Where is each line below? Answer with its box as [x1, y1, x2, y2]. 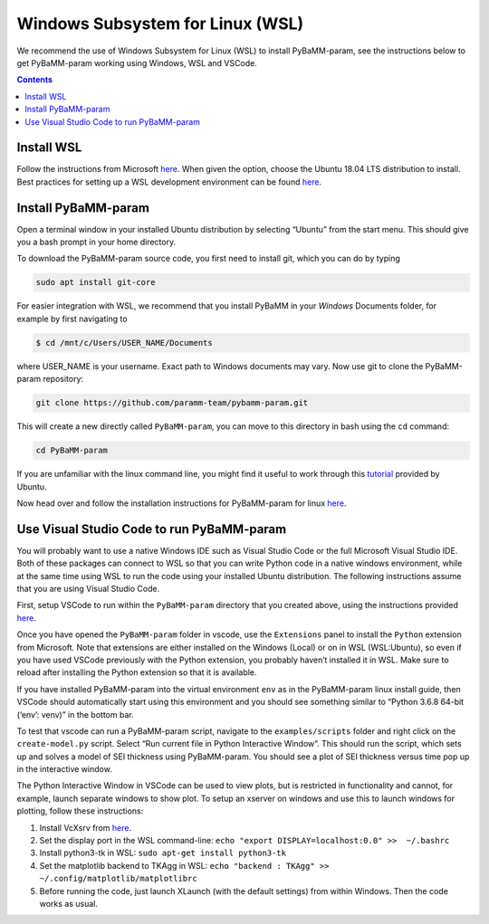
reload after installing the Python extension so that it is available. [16, 667, 257, 678]
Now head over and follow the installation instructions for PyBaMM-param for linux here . [16, 498, 348, 509]
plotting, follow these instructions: [16, 805, 144, 816]
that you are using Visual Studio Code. [16, 584, 160, 594]
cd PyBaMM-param [35, 445, 109, 456]
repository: [42, 374, 84, 385]
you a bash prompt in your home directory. [16, 236, 177, 248]
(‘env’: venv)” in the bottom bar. [16, 709, 135, 719]
